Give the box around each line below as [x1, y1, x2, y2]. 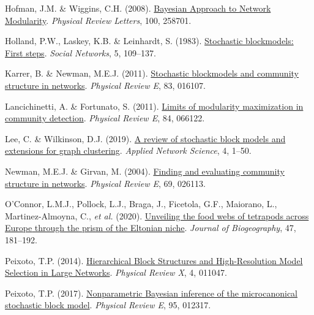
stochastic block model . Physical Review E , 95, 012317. [5, 298, 211, 311]
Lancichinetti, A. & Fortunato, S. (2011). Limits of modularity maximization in [5, 99, 304, 112]
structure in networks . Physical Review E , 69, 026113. [5, 176, 206, 189]
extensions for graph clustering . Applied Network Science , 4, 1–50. [5, 144, 252, 157]
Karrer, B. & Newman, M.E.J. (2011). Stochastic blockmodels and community [5, 67, 299, 80]
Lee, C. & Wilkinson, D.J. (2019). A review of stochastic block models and [5, 132, 286, 145]
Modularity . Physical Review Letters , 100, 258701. [5, 13, 192, 26]
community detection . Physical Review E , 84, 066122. [5, 112, 205, 124]
